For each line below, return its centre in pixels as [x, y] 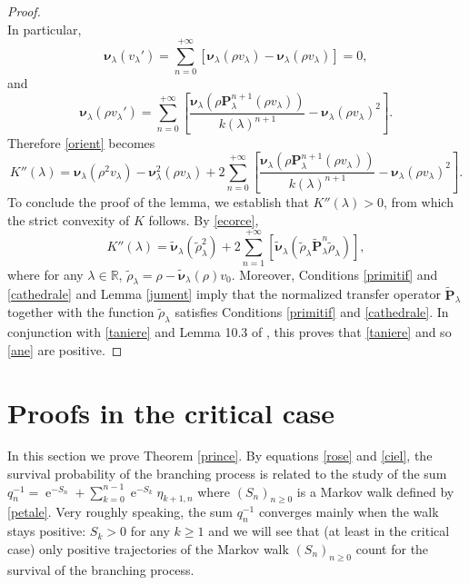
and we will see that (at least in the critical [329, 531]
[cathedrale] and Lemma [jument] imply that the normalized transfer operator [224, 294]
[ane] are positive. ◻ [65, 349]
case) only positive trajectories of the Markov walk [148, 548]
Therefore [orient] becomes [81, 142]
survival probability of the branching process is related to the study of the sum [227, 474]
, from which [418, 202]
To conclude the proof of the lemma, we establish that [158, 202]
